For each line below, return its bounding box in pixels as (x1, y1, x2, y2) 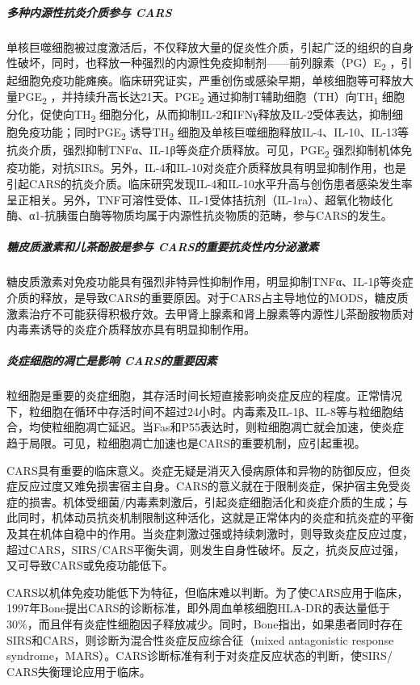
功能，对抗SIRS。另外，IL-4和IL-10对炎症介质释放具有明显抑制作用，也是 (17, 159, 406, 176)
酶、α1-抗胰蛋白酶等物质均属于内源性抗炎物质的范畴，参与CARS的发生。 (6, 207, 393, 224)
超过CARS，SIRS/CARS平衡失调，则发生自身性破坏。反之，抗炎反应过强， (6, 540, 405, 557)
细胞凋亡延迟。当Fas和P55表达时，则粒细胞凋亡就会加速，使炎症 (62, 418, 405, 435)
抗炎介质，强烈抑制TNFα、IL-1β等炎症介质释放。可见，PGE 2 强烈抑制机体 (6, 141, 401, 161)
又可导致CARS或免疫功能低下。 (6, 557, 174, 574)
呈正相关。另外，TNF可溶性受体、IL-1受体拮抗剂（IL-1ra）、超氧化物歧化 (6, 191, 393, 208)
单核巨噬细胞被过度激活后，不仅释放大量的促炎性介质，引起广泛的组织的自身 (6, 38, 414, 55)
